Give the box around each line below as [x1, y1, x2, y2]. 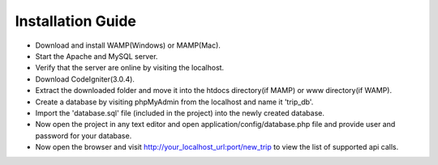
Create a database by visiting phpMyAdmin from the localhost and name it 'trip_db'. [35, 97, 314, 107]
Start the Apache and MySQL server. [35, 51, 158, 61]
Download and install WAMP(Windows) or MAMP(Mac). [35, 40, 221, 50]
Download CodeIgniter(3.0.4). [35, 74, 135, 84]
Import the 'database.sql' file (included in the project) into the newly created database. [35, 108, 324, 117]
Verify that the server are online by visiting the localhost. [35, 63, 225, 73]
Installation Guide [15, 12, 137, 30]
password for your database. [35, 130, 132, 141]
